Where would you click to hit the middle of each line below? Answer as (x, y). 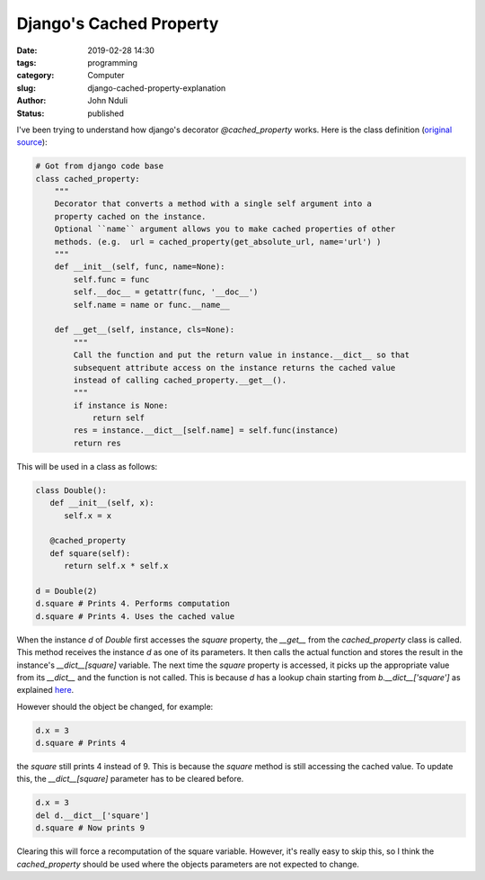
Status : (31, 113)
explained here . (45, 690)
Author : (31, 101)
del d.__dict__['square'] (93, 815)
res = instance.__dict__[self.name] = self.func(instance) (206, 431)
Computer (106, 76)
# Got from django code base (100, 166)
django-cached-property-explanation (157, 88)
